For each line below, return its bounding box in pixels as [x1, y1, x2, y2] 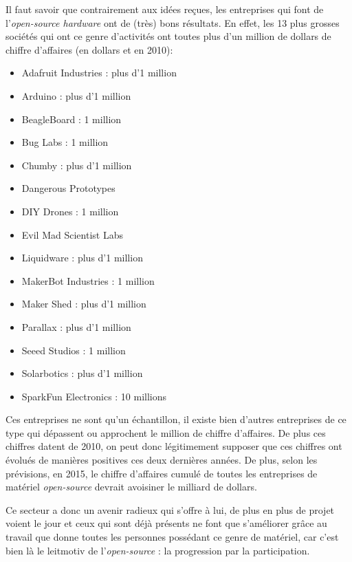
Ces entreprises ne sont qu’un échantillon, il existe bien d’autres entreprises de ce [5, 412, 346, 426]
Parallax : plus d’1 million [21, 319, 131, 334]
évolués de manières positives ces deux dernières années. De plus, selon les [5, 453, 318, 467]
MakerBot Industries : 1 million [21, 273, 155, 288]
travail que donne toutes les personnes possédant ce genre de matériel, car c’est [5, 530, 339, 544]
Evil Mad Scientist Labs [21, 227, 123, 241]
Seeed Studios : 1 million [21, 343, 126, 357]
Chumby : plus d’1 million [21, 158, 132, 172]
